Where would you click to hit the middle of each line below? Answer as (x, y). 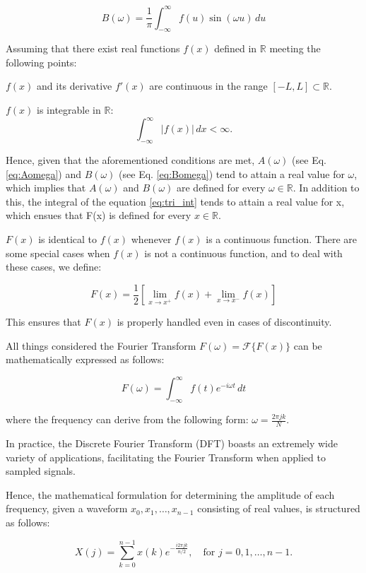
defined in (236, 48)
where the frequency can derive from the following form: (127, 419)
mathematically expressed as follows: (85, 359)
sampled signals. (41, 471)
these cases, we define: (54, 267)
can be (308, 345)
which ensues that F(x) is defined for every (99, 215)
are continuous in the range (208, 86)
